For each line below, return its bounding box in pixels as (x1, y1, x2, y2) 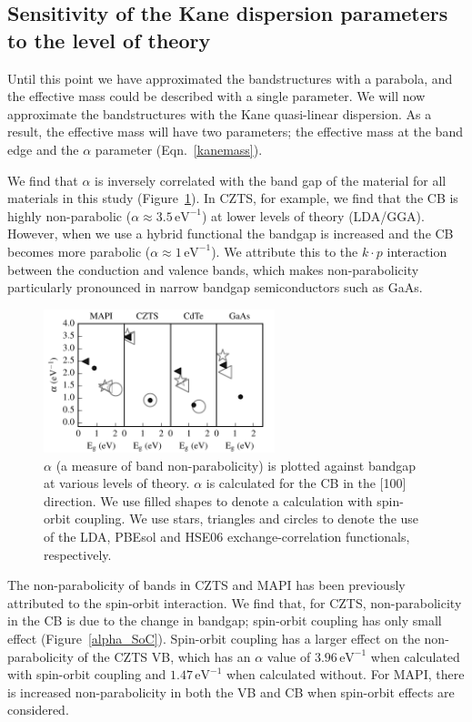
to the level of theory (7, 25, 211, 54)
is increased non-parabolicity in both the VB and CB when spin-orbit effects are (7, 682, 455, 701)
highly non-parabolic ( (7, 206, 132, 225)
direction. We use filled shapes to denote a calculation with (44, 491, 373, 510)
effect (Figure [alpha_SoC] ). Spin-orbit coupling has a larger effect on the (7, 628, 420, 647)
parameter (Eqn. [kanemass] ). (95, 139, 263, 158)
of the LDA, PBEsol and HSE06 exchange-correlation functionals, (44, 526, 410, 545)
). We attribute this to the (211, 241, 358, 260)
